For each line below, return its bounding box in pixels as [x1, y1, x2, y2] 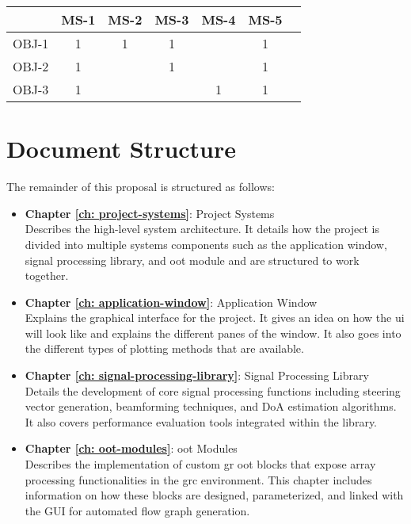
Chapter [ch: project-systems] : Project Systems [25, 205, 275, 221]
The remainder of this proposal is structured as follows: [6, 178, 275, 195]
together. [25, 267, 69, 284]
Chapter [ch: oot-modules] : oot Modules [25, 440, 238, 457]
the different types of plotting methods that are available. [25, 340, 304, 357]
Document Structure [6, 132, 237, 165]
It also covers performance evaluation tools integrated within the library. [25, 413, 378, 430]
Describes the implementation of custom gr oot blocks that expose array [25, 456, 376, 472]
